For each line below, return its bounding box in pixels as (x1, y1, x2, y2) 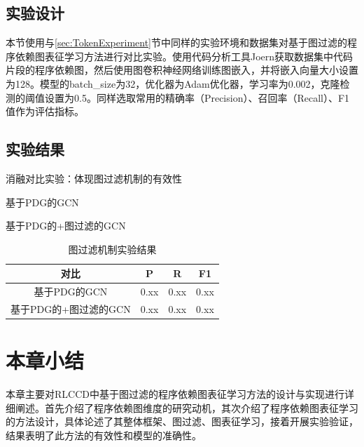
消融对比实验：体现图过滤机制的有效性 (6, 171, 182, 185)
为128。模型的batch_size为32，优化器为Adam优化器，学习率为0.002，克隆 (6, 76, 340, 91)
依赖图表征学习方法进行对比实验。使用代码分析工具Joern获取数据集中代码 (15, 48, 353, 63)
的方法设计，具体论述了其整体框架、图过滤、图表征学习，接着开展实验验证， (6, 414, 358, 429)
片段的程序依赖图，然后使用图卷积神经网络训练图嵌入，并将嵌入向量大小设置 (6, 62, 358, 77)
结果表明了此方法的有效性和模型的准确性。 (6, 428, 202, 443)
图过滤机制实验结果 (68, 241, 157, 256)
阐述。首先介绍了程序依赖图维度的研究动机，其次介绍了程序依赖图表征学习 (15, 400, 358, 415)
